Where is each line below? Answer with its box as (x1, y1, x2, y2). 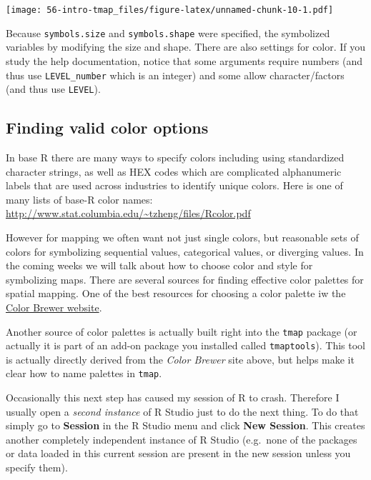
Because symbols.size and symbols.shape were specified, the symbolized (6, 25, 330, 40)
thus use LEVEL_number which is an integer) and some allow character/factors (6, 67, 345, 82)
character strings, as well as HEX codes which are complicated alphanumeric (6, 164, 342, 179)
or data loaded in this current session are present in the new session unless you (6, 446, 351, 461)
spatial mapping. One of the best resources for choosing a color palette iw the (6, 286, 346, 301)
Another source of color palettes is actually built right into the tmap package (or (6, 324, 357, 339)
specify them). (6, 460, 68, 475)
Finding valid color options (6, 116, 209, 139)
